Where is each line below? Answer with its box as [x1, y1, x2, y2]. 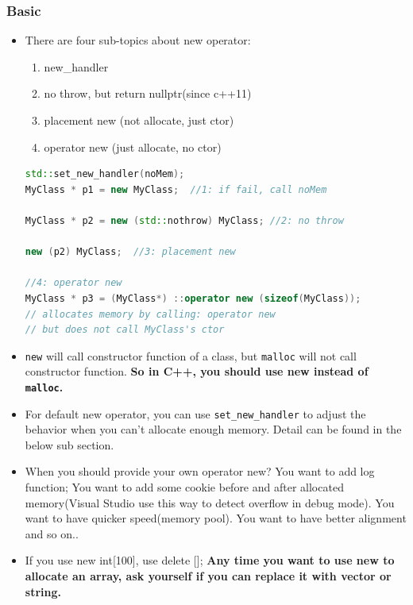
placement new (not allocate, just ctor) [44, 112, 234, 128]
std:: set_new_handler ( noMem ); [25, 168, 185, 180]
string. [25, 583, 61, 599]
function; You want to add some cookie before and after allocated [25, 479, 344, 495]
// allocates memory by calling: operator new [25, 308, 276, 320]
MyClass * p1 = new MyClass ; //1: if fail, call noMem [25, 183, 327, 195]
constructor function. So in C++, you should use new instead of [25, 363, 369, 380]
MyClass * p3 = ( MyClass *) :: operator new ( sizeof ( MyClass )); [25, 292, 361, 304]
